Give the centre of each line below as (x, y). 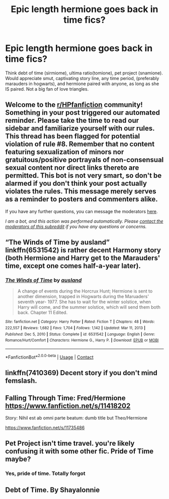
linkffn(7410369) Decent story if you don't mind (81, 373)
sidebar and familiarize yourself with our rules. (80, 129)
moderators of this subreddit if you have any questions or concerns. (76, 226)
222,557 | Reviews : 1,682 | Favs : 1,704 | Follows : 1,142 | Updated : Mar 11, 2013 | (75, 328)
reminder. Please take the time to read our (72, 121)
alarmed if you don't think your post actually (76, 184)
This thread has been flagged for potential (73, 136)
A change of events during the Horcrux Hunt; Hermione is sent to (85, 291)
